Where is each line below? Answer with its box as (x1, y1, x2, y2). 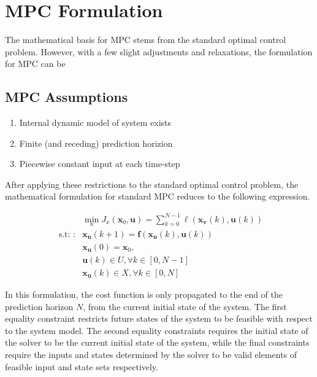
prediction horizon (5, 300, 74, 313)
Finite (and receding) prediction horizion (19, 136, 173, 149)
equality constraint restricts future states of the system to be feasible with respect (5, 312, 313, 325)
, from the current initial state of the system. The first (83, 300, 287, 313)
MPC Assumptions (5, 87, 128, 106)
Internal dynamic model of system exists (19, 116, 172, 129)
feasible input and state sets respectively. (5, 360, 159, 373)
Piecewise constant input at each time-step (19, 157, 180, 170)
